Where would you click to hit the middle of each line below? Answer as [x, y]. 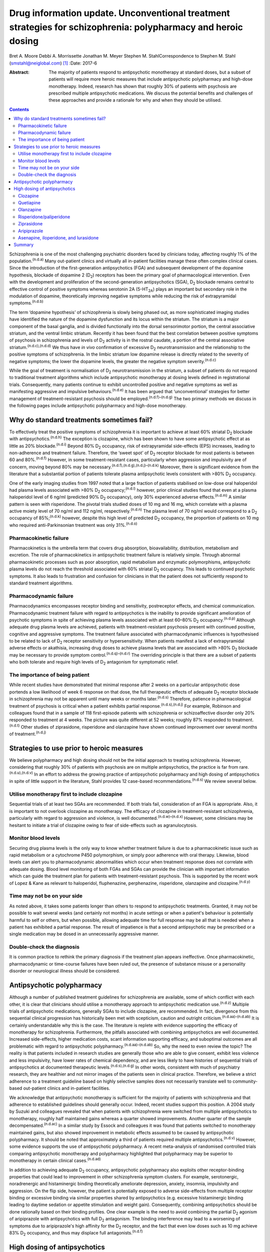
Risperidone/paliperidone [44, 217]
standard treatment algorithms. [41, 583]
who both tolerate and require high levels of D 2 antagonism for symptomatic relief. [94, 663]
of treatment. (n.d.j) [28, 734]
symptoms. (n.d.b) [26, 302]
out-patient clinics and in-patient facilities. [67, 1088]
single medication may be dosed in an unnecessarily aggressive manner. [84, 934]
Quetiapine [29, 202]
